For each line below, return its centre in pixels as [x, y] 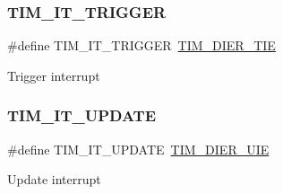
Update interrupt [54, 179]
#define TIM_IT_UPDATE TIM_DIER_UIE [138, 149]
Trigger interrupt [54, 75]
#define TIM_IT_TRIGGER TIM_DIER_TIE [141, 45]
